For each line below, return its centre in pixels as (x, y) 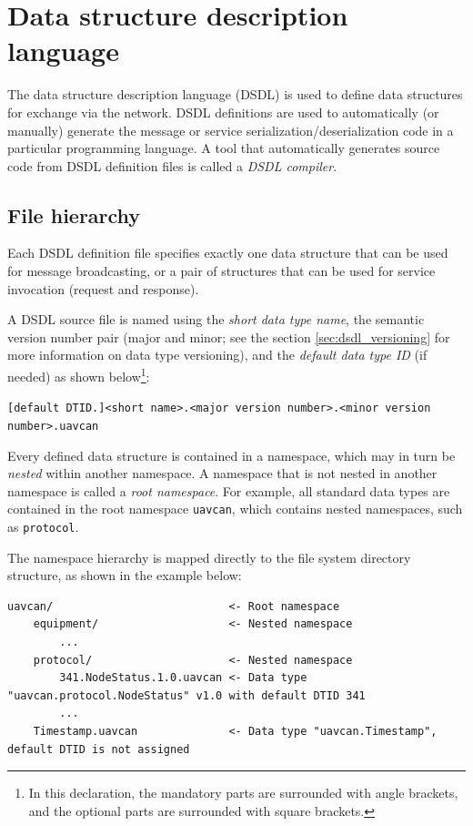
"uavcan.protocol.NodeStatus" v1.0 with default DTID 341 (186, 695)
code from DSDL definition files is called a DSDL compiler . (172, 165)
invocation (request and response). (103, 288)
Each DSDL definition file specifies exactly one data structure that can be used (228, 253)
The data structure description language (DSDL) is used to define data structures (235, 94)
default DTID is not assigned (99, 749)
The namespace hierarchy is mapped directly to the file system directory (209, 557)
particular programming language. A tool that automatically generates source (224, 148)
